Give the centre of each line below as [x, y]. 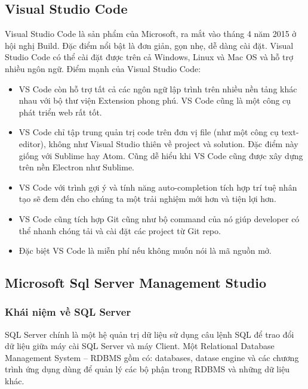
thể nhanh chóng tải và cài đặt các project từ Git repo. [120, 230]
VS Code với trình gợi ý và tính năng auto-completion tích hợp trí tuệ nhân [158, 187]
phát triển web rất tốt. [60, 112]
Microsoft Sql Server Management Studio [136, 283]
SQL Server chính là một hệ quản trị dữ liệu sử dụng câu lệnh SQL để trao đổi [150, 334]
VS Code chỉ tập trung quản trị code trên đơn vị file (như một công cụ [149, 132]
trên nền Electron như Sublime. [76, 167]
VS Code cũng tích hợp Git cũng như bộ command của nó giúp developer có [159, 218]
